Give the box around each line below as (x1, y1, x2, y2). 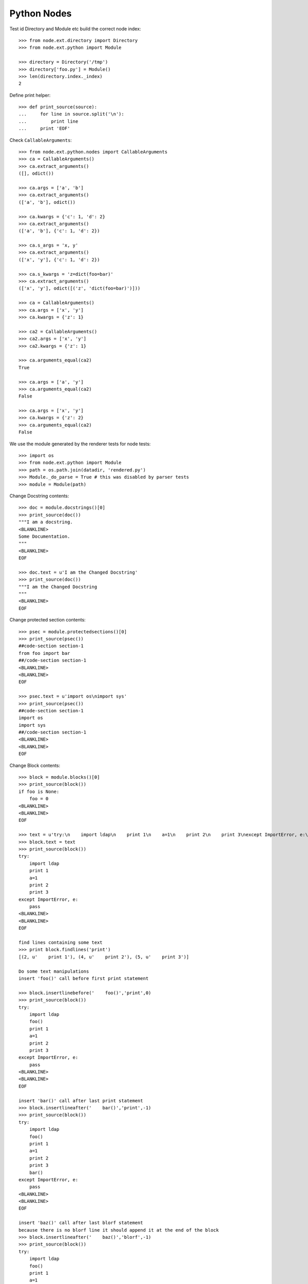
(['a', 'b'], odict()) (18, 199, 76, 205)
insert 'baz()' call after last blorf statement (18, 1220, 143, 1226)
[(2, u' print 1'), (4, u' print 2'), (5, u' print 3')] (18, 954, 189, 960)
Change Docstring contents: (9, 493, 69, 499)
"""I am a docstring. (18, 519, 73, 525)
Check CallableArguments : (9, 137, 72, 143)
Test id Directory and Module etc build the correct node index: (9, 26, 141, 32)
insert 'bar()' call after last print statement (18, 1098, 143, 1104)
